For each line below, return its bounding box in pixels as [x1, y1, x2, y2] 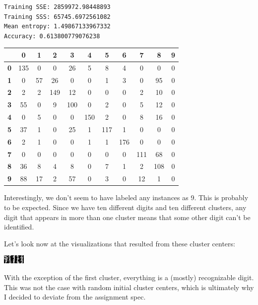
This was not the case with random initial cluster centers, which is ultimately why [4, 282, 254, 292]
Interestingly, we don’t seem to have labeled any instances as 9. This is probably [4, 192, 249, 203]
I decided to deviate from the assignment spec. [4, 292, 146, 302]
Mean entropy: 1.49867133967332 [4, 23, 111, 30]
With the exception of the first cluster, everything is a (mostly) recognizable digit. [4, 272, 254, 282]
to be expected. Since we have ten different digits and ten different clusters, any [4, 202, 247, 212]
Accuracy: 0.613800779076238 [4, 32, 100, 40]
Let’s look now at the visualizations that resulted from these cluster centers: [4, 238, 235, 248]
